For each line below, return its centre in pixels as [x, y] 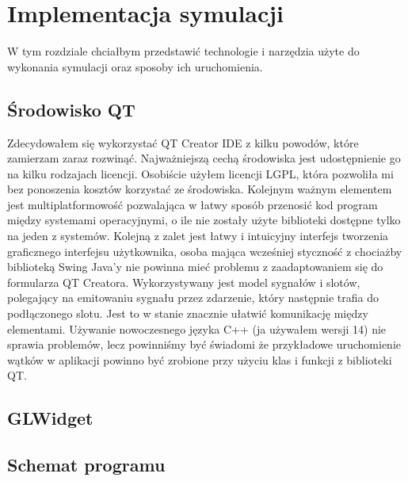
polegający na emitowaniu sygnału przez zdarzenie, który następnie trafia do [193, 298]
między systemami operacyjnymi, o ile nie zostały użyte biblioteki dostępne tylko [204, 220]
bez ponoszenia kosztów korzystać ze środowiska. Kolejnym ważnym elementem [200, 189]
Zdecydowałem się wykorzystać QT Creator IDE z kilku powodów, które [183, 142]
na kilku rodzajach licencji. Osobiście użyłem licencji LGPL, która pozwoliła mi [200, 173]
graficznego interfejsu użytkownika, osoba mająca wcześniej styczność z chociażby [205, 251]
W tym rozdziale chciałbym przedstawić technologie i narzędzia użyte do [183, 51]
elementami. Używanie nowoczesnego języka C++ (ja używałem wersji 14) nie [197, 328]
